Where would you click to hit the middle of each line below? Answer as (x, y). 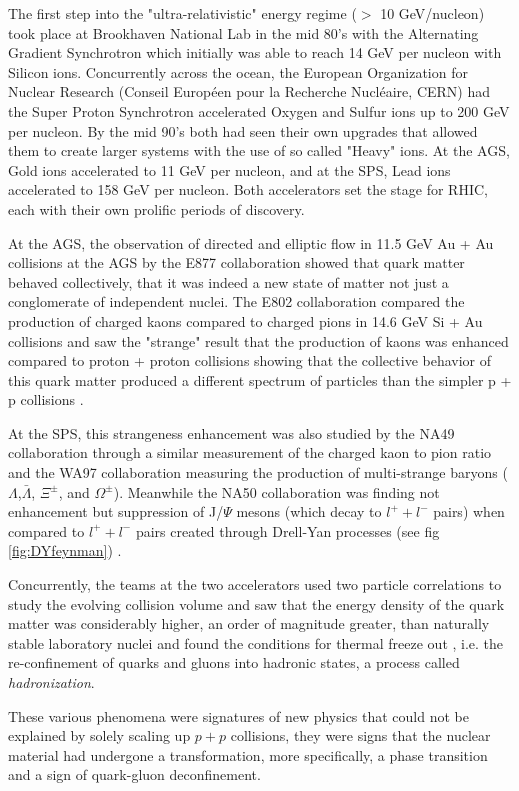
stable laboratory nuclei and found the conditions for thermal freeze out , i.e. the (256, 642)
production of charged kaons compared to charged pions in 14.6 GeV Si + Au (245, 320)
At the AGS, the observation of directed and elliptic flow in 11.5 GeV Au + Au (251, 242)
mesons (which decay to (309, 511)
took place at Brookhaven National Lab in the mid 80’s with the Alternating (243, 32)
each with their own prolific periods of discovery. (156, 208)
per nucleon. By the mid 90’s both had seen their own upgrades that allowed (243, 130)
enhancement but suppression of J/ (116, 511)
